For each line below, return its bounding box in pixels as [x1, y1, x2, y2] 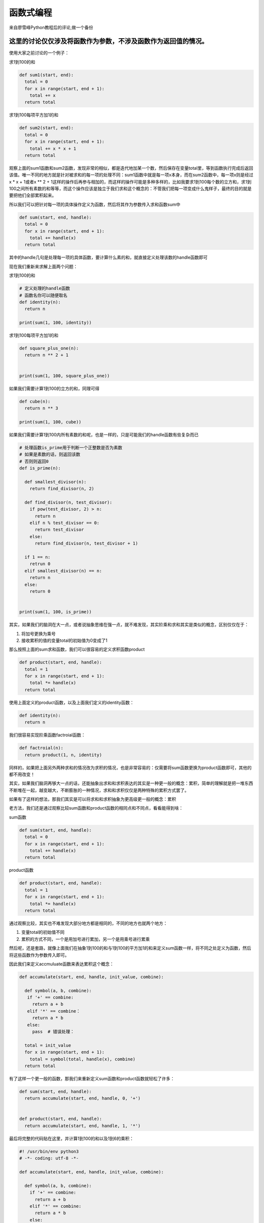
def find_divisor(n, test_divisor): [24, 499, 112, 505]
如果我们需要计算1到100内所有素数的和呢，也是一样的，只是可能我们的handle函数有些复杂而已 [9, 431, 199, 437]
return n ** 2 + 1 [24, 352, 68, 358]
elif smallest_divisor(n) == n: [24, 568, 102, 573]
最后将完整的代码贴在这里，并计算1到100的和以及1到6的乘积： [9, 1135, 134, 1141]
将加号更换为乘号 [21, 631, 56, 636]
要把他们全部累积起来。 [9, 192, 56, 198]
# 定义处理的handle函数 [19, 286, 70, 291]
